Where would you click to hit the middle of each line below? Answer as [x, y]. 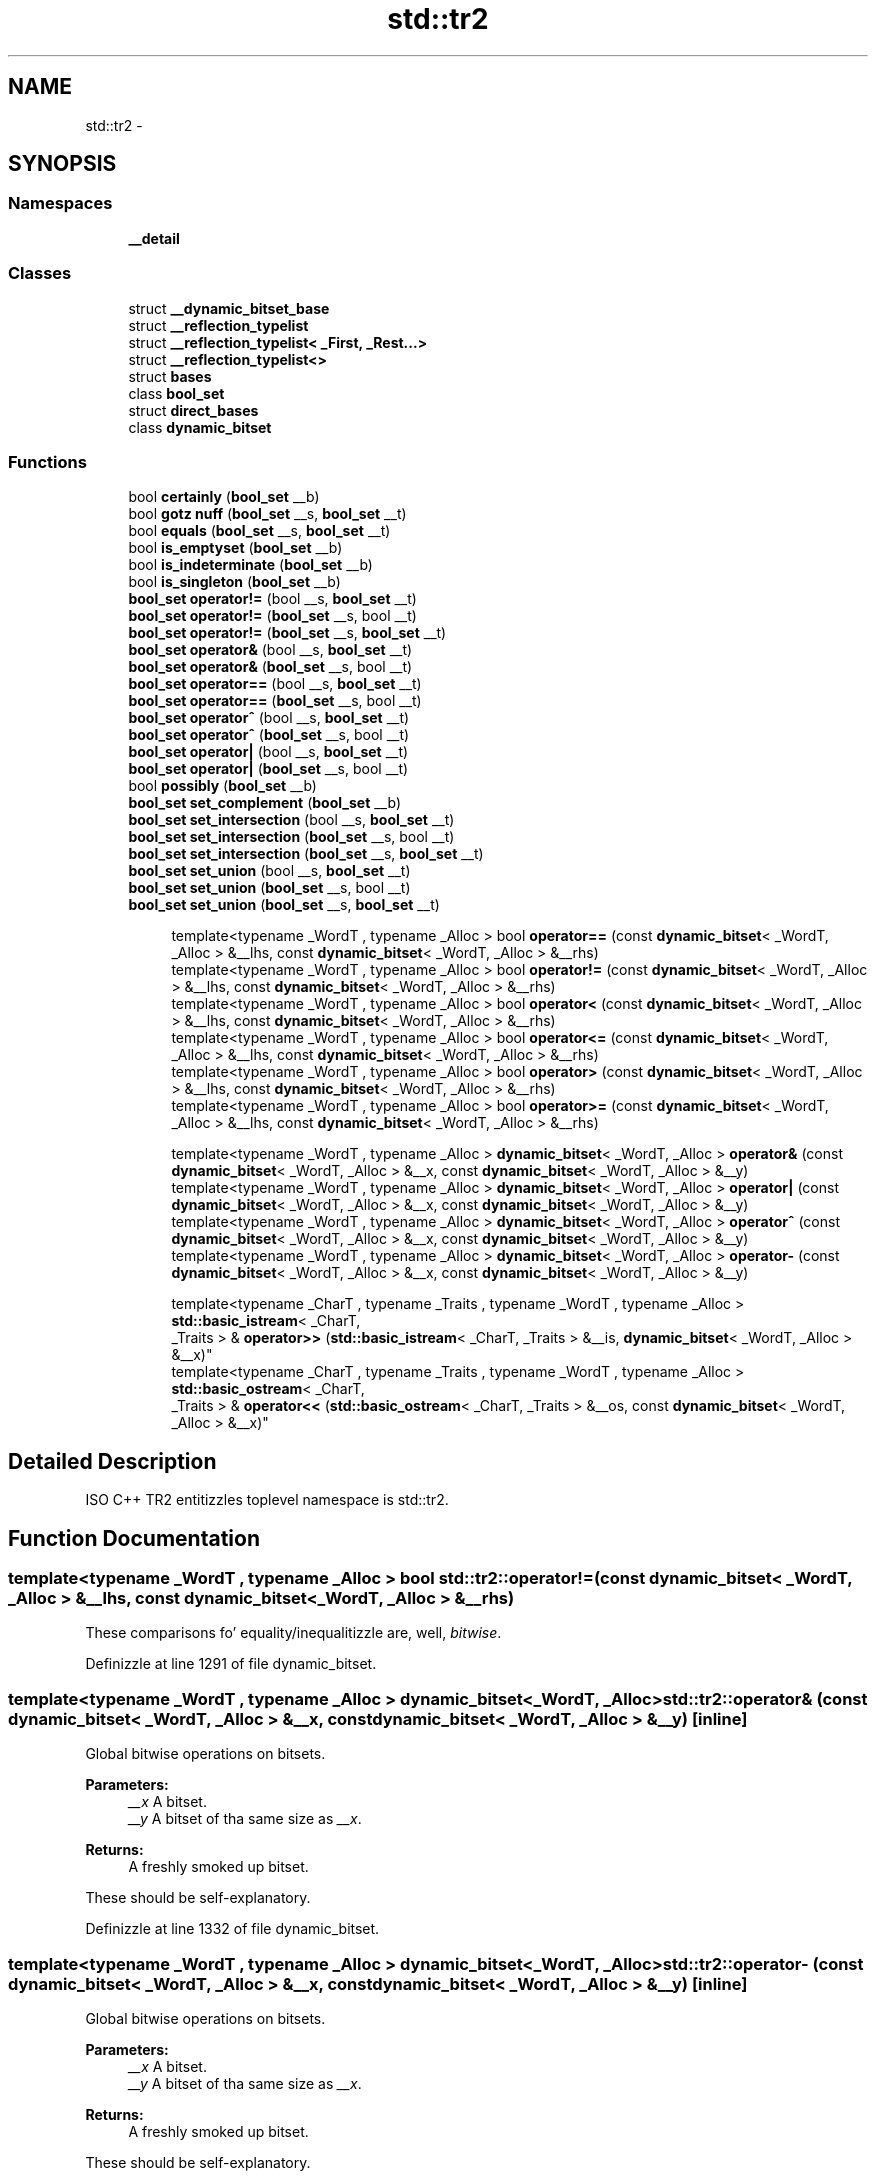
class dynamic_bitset [200, 427]
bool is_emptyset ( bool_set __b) [235, 548]
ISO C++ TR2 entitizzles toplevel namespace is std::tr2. [267, 1500]
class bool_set [176, 393]
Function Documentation [134, 1538]
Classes [40, 273]
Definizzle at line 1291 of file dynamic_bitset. [231, 1664]
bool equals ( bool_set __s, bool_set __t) [259, 531]
